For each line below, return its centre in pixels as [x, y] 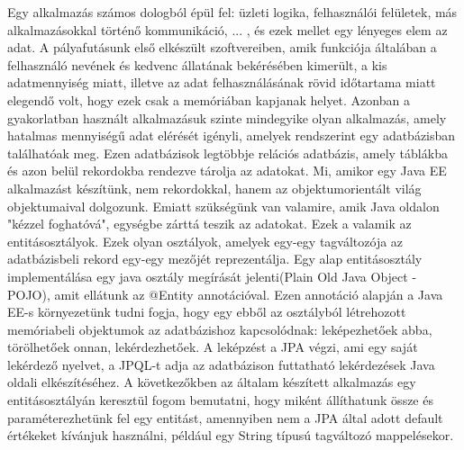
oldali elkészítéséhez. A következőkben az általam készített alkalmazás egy [212, 382]
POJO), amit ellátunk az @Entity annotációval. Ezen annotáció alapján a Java [225, 294]
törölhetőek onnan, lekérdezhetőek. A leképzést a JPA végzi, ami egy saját [213, 347]
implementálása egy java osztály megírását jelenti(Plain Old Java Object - [212, 276]
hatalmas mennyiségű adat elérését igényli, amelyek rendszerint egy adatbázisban [232, 135]
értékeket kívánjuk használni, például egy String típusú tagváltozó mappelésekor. [231, 435]
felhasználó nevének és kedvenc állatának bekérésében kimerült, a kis [197, 64]
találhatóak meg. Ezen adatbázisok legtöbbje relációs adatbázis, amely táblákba [227, 153]
